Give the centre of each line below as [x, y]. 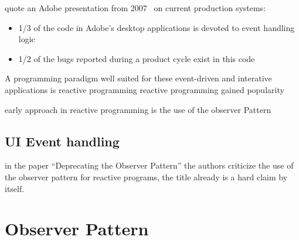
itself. [15, 188]
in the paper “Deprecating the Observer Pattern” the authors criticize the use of [149, 165]
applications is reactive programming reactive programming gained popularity [145, 89]
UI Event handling [62, 141]
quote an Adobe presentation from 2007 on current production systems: [135, 8]
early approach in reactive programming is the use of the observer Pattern [138, 109]
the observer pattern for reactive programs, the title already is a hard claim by [146, 176]
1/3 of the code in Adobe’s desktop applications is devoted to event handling [157, 27]
